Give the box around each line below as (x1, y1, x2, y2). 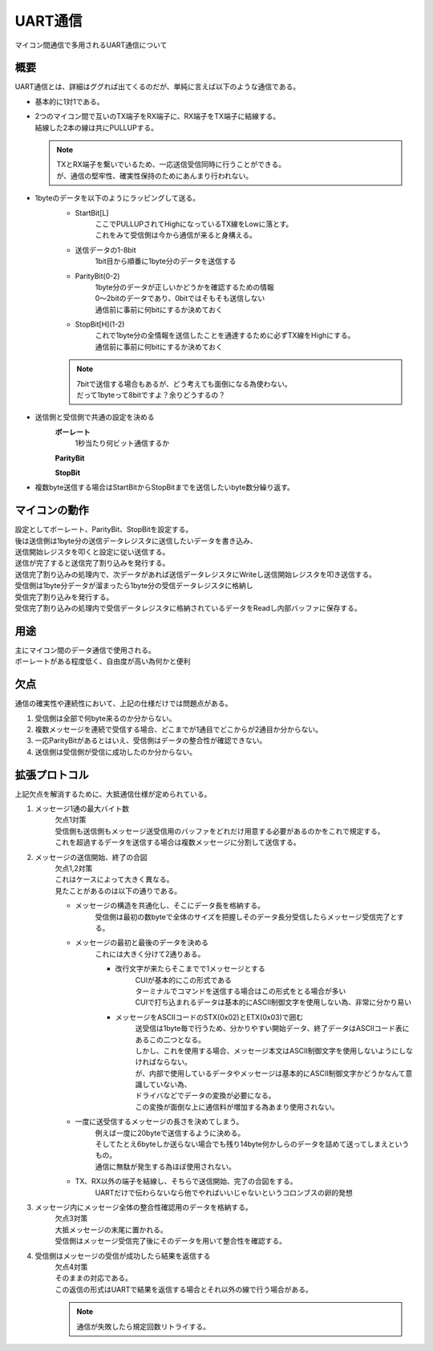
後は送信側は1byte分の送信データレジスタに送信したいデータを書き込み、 (14, 536, 257, 546)
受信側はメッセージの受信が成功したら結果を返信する (34, 1251, 211, 1260)
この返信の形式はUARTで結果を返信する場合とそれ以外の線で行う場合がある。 (55, 1284, 313, 1294)
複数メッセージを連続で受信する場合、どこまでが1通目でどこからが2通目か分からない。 (34, 724, 323, 734)
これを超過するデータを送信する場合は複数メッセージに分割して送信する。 (55, 838, 301, 847)
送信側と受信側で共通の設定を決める (34, 412, 155, 422)
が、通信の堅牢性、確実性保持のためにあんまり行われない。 (56, 171, 253, 181)
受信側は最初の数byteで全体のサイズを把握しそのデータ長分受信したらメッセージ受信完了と (95, 911, 397, 922)
